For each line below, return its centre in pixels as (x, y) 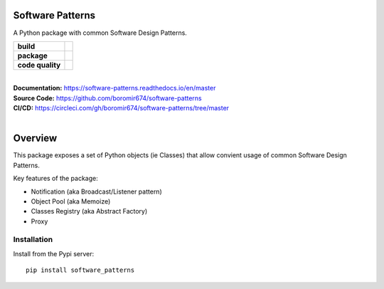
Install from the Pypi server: (54, 253)
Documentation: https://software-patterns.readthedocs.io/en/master (114, 88)
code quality (39, 65)
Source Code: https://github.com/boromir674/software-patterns (107, 98)
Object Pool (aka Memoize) (71, 201)
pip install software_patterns (80, 270)
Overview (35, 138)
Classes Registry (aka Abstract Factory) (89, 211)
